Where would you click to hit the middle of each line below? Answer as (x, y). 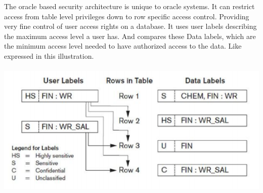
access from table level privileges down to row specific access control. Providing (127, 16)
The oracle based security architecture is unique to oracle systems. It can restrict (129, 6)
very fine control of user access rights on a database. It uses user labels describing (130, 26)
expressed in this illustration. (49, 55)
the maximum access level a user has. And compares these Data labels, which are (130, 36)
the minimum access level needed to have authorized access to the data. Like (123, 46)
